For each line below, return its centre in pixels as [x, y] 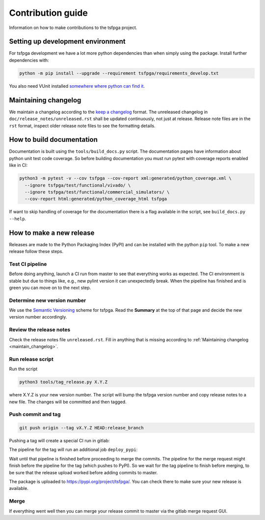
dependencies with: [29, 60]
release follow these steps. [36, 252]
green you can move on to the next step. [50, 288]
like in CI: [18, 165]
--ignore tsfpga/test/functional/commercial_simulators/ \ [97, 192]
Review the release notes [40, 330]
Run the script [23, 369]
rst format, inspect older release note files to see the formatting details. [82, 126]
